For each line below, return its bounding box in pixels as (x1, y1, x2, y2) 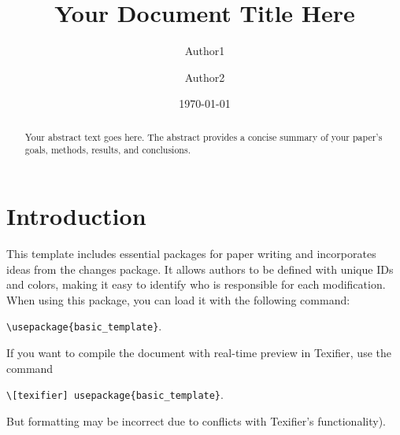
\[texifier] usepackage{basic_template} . (6, 386, 224, 403)
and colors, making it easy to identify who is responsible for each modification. (6, 276, 386, 293)
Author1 (184, 42, 225, 59)
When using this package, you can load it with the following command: (6, 291, 350, 308)
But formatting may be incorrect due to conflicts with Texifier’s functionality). (6, 412, 386, 429)
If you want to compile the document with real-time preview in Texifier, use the (6, 344, 391, 360)
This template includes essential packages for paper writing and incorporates (6, 245, 376, 261)
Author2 (184, 68, 225, 85)
